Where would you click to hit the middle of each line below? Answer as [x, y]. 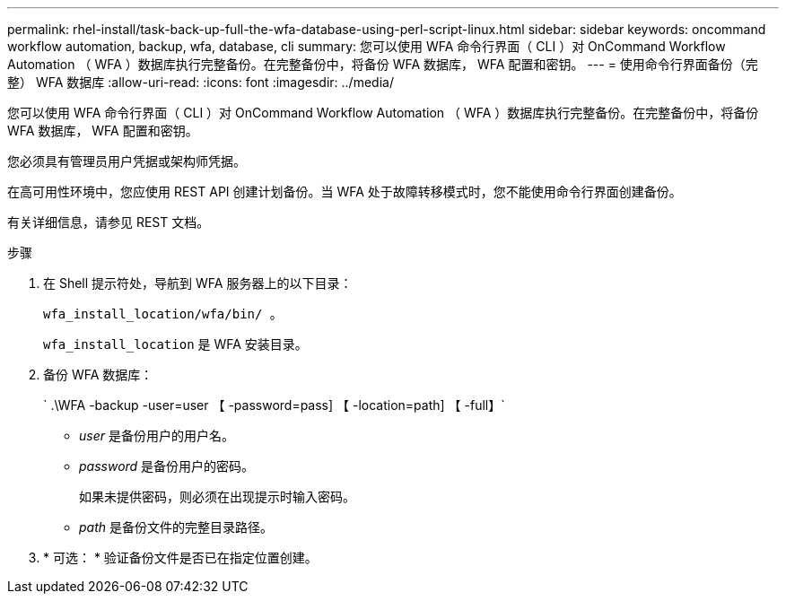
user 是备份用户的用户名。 [157, 436]
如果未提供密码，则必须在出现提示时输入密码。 [217, 496]
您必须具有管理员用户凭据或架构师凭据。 [127, 161]
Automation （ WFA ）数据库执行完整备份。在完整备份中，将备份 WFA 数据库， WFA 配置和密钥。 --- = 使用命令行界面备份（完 [383, 64]
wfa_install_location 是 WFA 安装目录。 [175, 344]
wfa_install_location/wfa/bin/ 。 [163, 314]
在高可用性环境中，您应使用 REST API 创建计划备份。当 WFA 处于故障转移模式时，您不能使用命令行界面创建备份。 [345, 192]
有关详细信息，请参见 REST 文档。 [109, 222]
